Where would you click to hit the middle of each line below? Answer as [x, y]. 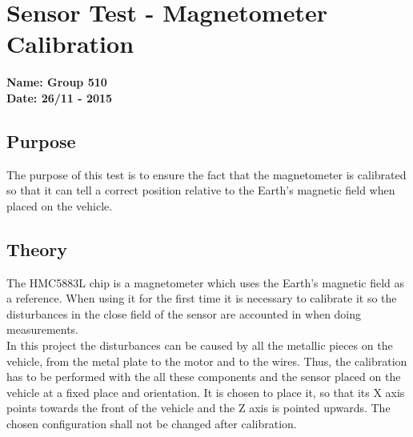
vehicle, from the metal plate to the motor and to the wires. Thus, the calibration [207, 361]
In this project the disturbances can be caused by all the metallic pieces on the [200, 345]
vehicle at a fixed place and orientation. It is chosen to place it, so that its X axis [206, 392]
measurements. [43, 329]
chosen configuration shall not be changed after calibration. [152, 424]
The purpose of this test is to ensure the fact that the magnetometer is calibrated [206, 174]
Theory [37, 249]
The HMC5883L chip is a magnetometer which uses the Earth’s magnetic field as [206, 282]
